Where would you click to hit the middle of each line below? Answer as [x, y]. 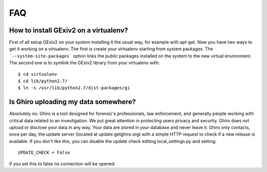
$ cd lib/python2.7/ [43, 81]
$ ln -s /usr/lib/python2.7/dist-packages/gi [74, 88]
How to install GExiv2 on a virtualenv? [69, 30]
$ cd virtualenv [38, 74]
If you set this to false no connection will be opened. [62, 164]
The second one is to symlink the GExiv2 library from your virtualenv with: [85, 63]
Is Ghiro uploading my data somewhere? [72, 102]
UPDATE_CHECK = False [44, 153]
